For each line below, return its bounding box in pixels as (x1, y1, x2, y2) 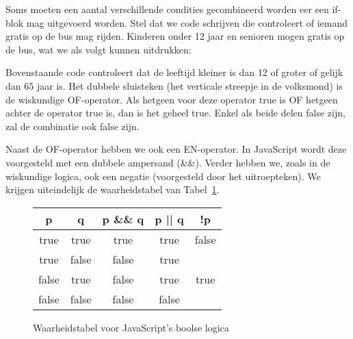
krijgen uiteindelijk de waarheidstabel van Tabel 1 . (5, 182, 220, 197)
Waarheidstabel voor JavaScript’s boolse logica (33, 320, 229, 334)
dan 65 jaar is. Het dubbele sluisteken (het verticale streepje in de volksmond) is (5, 78, 343, 92)
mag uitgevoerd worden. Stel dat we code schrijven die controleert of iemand (26, 15, 348, 29)
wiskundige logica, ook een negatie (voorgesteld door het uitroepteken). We (5, 168, 321, 183)
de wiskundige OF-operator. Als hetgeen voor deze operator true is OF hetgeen (5, 92, 338, 106)
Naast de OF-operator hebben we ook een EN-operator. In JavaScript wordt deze (5, 142, 347, 156)
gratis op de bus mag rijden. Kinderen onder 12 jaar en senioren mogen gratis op (5, 29, 345, 43)
